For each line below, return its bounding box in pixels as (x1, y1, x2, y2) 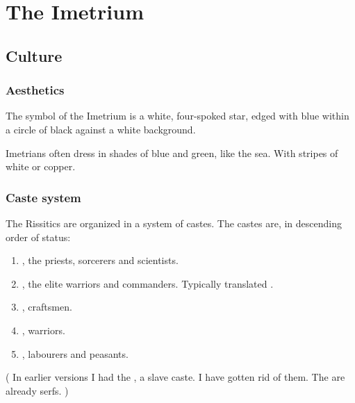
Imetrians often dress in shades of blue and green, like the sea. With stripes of (6, 145, 338, 160)
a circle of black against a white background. (6, 122, 196, 136)
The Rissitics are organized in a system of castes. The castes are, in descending (6, 215, 342, 230)
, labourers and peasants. (22, 346, 129, 361)
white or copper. (6, 159, 76, 174)
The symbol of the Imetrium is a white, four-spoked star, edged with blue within (6, 108, 349, 123)
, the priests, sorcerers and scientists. (22, 253, 179, 268)
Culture (6, 44, 63, 66)
